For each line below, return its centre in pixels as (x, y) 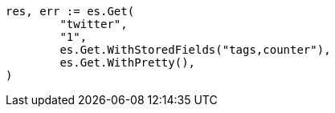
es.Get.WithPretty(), (128, 63)
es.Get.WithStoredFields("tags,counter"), (195, 50)
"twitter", (94, 24)
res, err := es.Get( (70, 11)
